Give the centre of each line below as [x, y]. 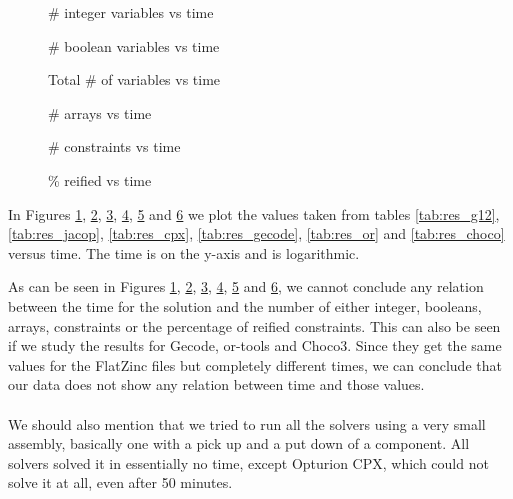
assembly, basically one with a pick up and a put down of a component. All [239, 443]
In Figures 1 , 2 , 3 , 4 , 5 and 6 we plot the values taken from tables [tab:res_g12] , [254, 213]
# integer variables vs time [131, 12]
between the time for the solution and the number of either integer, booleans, [245, 305]
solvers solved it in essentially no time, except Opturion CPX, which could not [248, 462]
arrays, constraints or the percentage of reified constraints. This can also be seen [254, 325]
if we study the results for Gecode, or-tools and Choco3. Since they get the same [255, 345]
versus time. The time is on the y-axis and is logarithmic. [184, 252]
